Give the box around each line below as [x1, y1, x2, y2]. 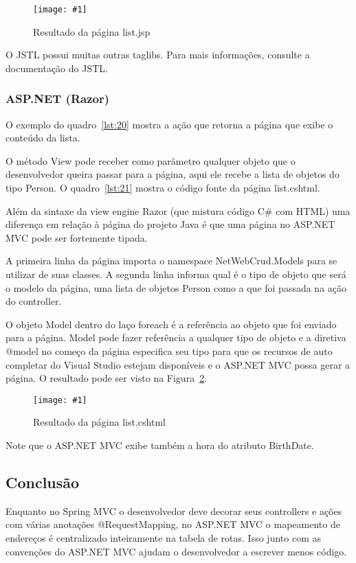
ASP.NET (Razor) [5, 90, 110, 107]
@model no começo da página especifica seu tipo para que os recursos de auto [5, 343, 333, 358]
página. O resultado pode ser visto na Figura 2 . [5, 371, 208, 385]
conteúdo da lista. [5, 130, 80, 145]
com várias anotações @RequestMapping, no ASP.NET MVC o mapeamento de [5, 517, 340, 531]
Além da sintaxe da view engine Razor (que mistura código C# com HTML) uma [5, 203, 351, 218]
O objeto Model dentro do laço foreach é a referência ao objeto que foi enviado [5, 317, 337, 331]
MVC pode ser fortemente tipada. [5, 230, 148, 244]
